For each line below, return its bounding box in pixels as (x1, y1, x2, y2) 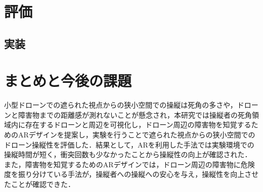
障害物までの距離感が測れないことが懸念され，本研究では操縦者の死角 (18, 109, 252, 120)
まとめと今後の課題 (4, 70, 132, 91)
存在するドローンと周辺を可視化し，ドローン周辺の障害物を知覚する (25, 119, 251, 130)
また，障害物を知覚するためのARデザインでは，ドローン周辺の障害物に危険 (4, 159, 255, 169)
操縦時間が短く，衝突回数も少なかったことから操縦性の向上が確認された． (4, 149, 252, 160)
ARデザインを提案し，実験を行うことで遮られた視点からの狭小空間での (18, 129, 255, 140)
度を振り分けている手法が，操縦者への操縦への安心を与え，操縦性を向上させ (4, 169, 259, 179)
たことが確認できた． (4, 179, 75, 189)
